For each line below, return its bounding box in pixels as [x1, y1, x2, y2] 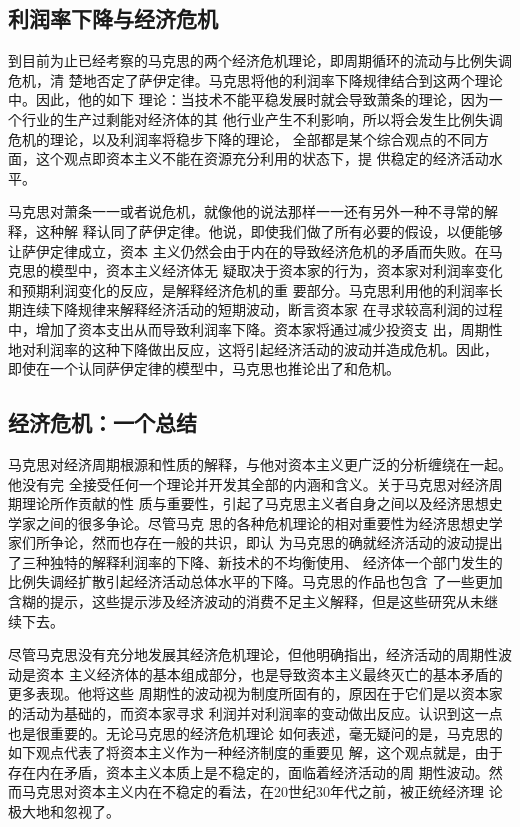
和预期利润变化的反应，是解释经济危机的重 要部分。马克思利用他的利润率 [8, 279, 489, 300]
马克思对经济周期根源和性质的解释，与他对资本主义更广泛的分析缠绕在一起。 [8, 453, 512, 474]
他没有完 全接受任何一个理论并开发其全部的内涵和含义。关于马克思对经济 [8, 473, 489, 494]
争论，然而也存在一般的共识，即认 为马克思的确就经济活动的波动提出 [49, 532, 503, 553]
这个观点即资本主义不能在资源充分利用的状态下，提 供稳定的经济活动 [35, 148, 489, 169]
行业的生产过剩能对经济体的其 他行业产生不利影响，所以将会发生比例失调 [21, 108, 503, 129]
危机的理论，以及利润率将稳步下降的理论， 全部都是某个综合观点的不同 [8, 128, 475, 149]
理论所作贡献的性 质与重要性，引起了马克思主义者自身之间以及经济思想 [21, 493, 489, 514]
